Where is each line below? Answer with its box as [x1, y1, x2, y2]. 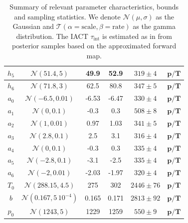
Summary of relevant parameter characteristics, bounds [9, 1, 179, 11]
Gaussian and [12, 21, 54, 31]
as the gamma [133, 21, 176, 31]
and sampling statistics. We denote [14, 11, 121, 21]
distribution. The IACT [16, 30, 88, 41]
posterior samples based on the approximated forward [12, 40, 177, 51]
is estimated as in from [102, 30, 172, 41]
